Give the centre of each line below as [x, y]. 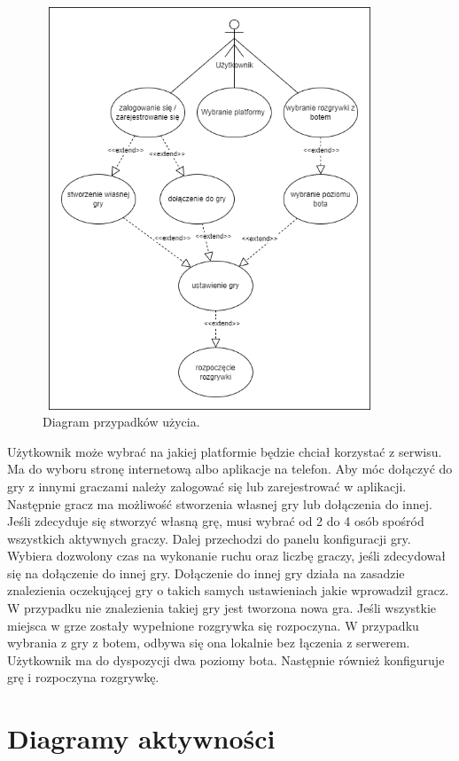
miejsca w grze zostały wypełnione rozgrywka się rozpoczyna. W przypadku [213, 625]
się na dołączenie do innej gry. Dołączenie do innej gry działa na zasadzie [206, 573]
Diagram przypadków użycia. [121, 422]
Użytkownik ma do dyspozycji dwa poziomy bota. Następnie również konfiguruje [226, 659]
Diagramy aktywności [141, 738]
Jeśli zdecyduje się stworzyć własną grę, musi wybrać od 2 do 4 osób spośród [216, 521]
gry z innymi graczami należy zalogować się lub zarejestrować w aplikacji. [207, 486]
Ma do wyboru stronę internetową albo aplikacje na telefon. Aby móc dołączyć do [230, 469]
